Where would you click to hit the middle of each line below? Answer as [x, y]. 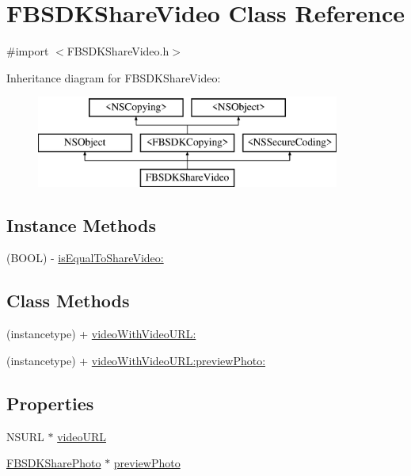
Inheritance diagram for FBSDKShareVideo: [114, 77]
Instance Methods [81, 225]
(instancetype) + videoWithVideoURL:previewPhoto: [136, 360]
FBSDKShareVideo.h [118, 51]
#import [28, 51]
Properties [50, 403]
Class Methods [68, 301]
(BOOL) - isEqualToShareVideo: [85, 258]
